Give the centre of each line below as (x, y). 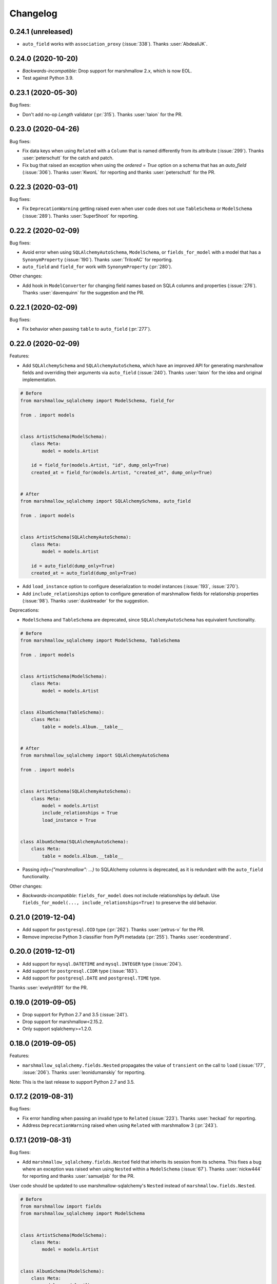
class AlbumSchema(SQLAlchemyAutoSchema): (74, 842)
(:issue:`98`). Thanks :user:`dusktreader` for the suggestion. (85, 600)
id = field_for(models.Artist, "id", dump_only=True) (100, 465)
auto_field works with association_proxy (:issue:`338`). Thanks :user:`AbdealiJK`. (115, 44)
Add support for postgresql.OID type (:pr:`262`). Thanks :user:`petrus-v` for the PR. (113, 930)
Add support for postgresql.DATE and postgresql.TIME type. (92, 978)
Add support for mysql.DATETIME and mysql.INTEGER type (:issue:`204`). (102, 964)
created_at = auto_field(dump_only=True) (84, 573)
